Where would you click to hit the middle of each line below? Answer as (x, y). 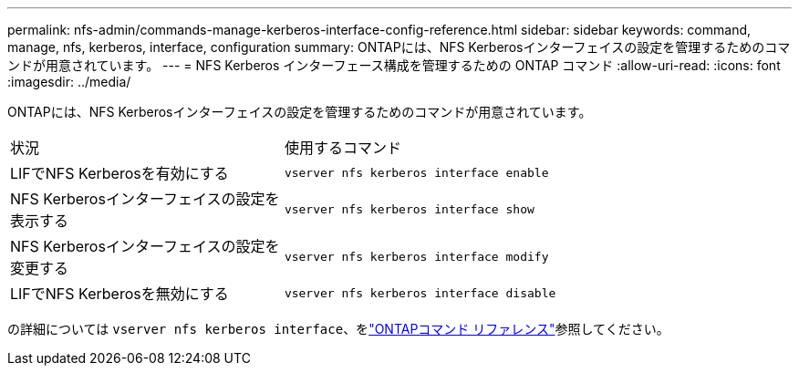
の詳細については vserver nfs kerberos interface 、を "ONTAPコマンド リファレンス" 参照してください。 (338, 329)
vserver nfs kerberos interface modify (416, 256)
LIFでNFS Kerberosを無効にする (119, 294)
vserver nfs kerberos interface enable (416, 172)
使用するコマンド (342, 148)
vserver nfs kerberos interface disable (420, 293)
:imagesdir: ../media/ (69, 82)
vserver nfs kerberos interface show (409, 209)
